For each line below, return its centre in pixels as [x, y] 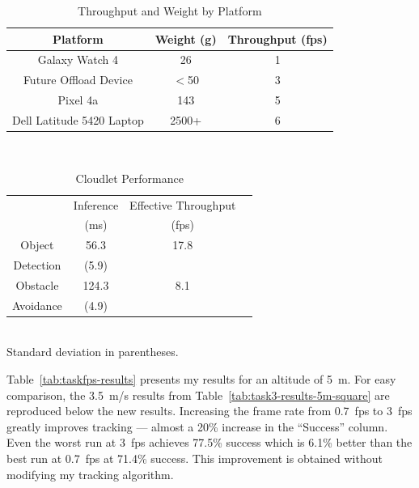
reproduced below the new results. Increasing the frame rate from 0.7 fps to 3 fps [209, 411]
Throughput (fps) [277, 38]
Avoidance [37, 305]
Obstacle [37, 284]
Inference [96, 204]
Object [37, 245]
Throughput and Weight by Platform [170, 11]
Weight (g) [186, 38]
